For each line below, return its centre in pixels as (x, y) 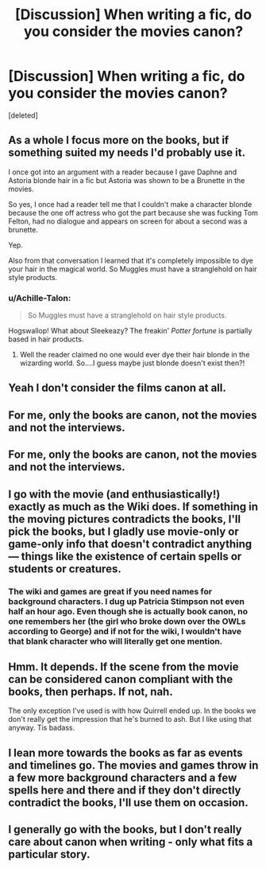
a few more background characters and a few (123, 777)
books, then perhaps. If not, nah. (91, 691)
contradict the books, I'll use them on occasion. (128, 803)
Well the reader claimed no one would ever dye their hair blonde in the (135, 355)
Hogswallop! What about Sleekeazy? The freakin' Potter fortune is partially (130, 331)
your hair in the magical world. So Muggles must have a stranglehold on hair (133, 269)
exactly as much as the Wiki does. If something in (133, 507)
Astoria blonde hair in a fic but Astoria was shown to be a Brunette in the (127, 180)
